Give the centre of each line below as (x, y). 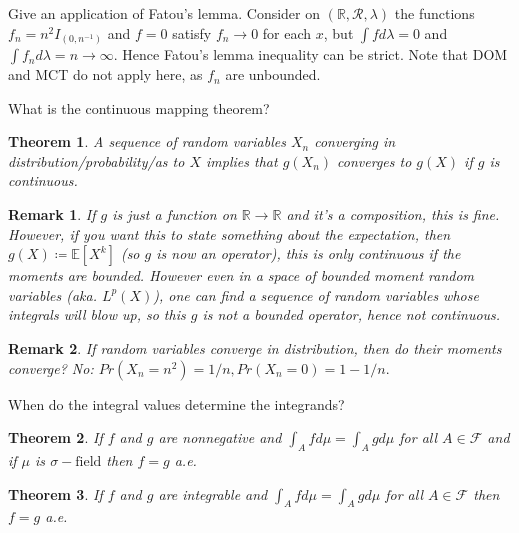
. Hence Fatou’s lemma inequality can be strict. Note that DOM (310, 54)
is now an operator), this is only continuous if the (308, 253)
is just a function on (174, 214)
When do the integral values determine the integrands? (176, 403)
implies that (242, 160)
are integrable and (213, 493)
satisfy (192, 32)
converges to (374, 160)
